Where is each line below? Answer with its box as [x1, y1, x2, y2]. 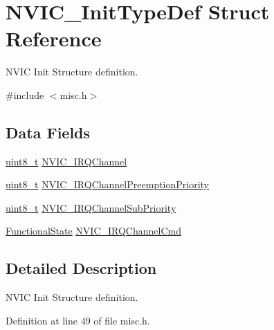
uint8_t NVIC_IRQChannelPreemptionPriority [6, 177, 209, 192]
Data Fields [6, 121, 91, 143]
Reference [6, 24, 102, 53]
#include [6, 87, 44, 102]
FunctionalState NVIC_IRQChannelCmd [6, 223, 181, 238]
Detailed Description [6, 257, 157, 279]
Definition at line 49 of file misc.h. [6, 313, 150, 327]
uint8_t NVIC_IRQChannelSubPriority [6, 200, 176, 214]
